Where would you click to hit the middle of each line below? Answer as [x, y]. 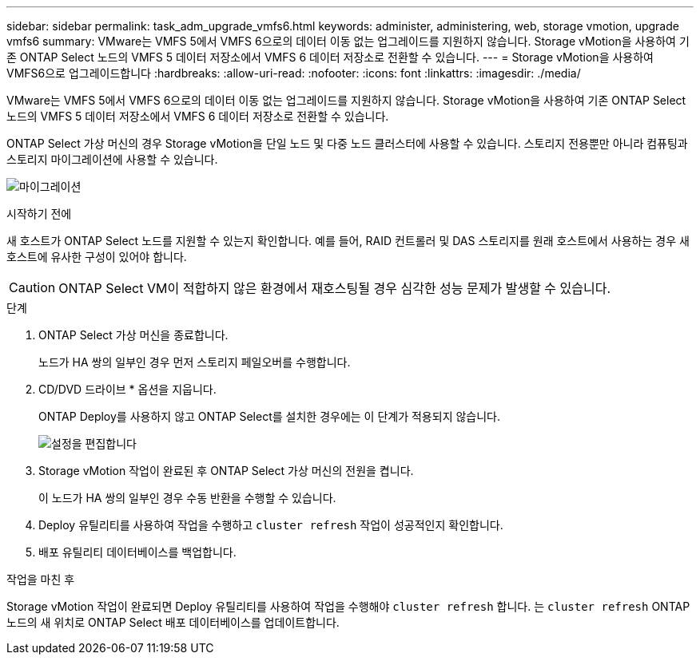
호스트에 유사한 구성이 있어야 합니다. [97, 257]
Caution [32, 287]
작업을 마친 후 [41, 579]
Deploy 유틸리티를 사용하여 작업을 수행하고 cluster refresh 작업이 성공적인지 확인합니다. [271, 525]
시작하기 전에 [39, 214]
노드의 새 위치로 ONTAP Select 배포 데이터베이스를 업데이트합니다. [173, 622]
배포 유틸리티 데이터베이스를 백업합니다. [137, 552]
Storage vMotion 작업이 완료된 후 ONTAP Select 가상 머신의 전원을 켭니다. [226, 471]
